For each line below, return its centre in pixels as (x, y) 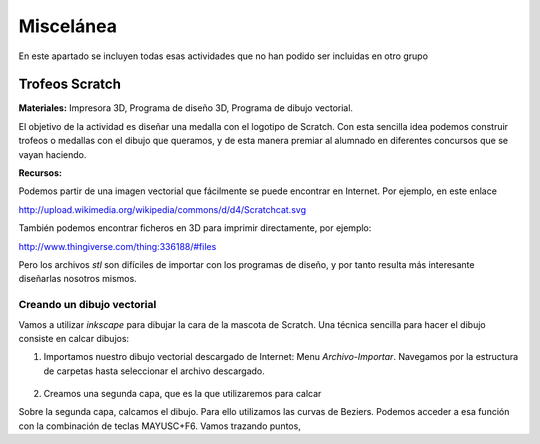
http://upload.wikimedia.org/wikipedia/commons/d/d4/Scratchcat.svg (162, 209)
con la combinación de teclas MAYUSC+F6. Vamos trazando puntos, (160, 426)
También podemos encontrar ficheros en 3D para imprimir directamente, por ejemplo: (195, 228)
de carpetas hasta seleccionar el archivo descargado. (154, 371)
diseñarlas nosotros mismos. (77, 279)
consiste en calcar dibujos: (74, 338)
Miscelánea (67, 26)
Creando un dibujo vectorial (87, 305)
